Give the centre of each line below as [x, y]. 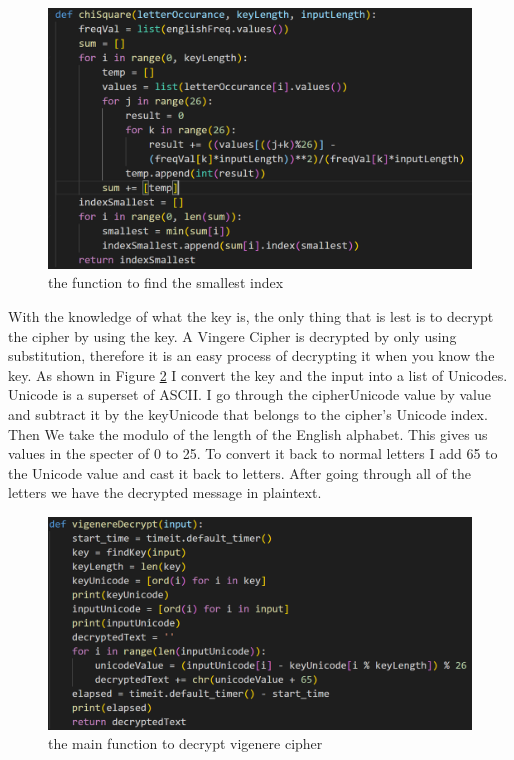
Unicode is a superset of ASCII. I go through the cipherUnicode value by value [249, 394]
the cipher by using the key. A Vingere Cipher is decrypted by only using [232, 335]
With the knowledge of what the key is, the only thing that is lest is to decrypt [251, 316]
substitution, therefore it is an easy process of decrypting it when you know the [251, 355]
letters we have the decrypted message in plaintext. [165, 492]
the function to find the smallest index [166, 282]
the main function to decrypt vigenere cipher [185, 743]
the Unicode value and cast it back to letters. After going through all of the [240, 472]
